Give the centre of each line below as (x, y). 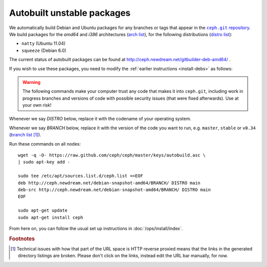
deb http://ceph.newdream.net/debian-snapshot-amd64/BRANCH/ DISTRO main (109, 183)
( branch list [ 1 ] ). (25, 135)
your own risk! (37, 105)
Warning (31, 82)
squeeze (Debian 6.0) (44, 50)
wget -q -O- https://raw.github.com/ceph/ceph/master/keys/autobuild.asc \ (112, 155)
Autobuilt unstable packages (70, 13)
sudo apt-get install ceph (51, 217)
